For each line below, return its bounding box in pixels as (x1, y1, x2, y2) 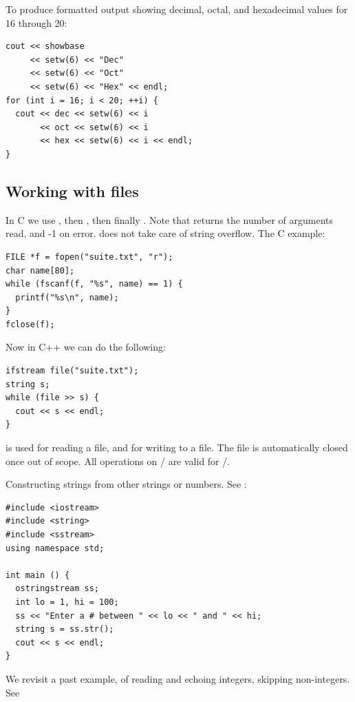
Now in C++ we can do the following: (6, 340, 166, 354)
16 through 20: (6, 15, 67, 30)
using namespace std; (6, 543, 105, 553)
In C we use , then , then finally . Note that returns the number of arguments (6, 212, 333, 227)
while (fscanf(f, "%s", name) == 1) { (6, 279, 183, 289)
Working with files (6, 180, 139, 201)
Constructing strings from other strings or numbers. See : (6, 477, 247, 491)
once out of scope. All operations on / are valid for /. (6, 453, 230, 468)
